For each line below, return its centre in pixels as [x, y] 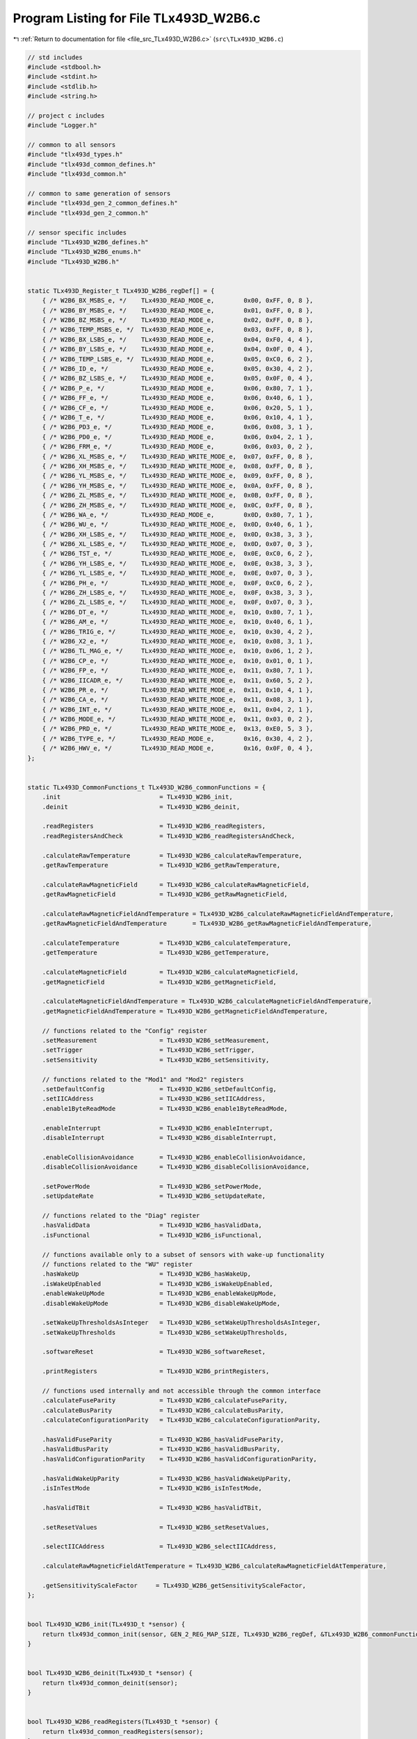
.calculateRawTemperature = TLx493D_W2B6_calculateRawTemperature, [172, 855]
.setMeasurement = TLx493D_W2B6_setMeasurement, [156, 1040]
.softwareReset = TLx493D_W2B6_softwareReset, [154, 1352]
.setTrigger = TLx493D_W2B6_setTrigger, [148, 1050]
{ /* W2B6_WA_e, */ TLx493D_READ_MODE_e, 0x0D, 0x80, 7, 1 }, [178, 514]
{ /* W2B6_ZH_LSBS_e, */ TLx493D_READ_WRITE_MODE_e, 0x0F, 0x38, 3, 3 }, [178, 593]
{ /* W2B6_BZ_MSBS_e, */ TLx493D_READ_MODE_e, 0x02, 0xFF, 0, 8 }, [178, 320]
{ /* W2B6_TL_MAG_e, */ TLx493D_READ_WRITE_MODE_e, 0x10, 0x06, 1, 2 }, [178, 651]
